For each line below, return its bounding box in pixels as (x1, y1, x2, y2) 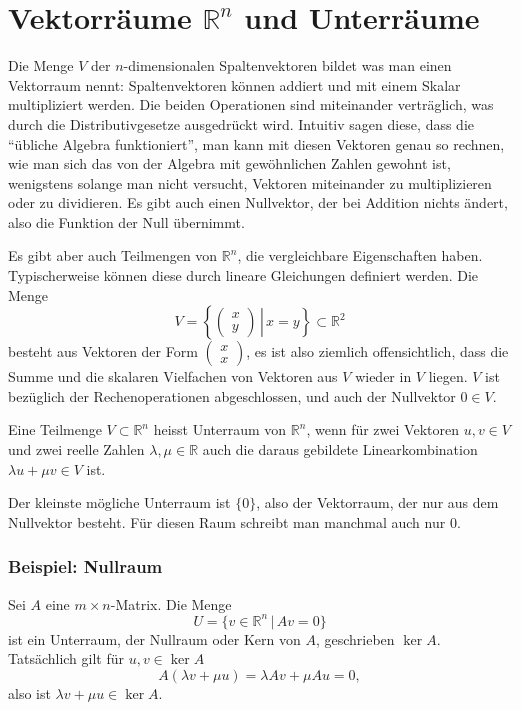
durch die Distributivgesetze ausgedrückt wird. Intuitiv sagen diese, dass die (8, 113, 475, 134)
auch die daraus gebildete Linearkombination (202, 439, 478, 460)
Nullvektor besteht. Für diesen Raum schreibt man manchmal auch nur (8, 511, 446, 532)
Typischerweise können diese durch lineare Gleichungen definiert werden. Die (8, 265, 479, 286)
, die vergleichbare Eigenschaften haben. (237, 245, 483, 266)
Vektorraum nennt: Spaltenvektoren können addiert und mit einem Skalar (8, 74, 461, 95)
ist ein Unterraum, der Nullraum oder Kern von (8, 628, 301, 649)
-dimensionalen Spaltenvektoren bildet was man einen (123, 55, 452, 76)
